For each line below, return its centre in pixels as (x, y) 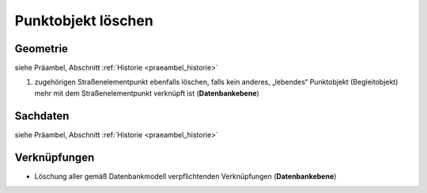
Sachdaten (42, 116)
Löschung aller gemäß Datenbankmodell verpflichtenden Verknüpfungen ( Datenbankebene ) (185, 176)
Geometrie (42, 49)
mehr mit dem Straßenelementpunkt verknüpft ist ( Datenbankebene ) (147, 93)
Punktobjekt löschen (84, 21)
